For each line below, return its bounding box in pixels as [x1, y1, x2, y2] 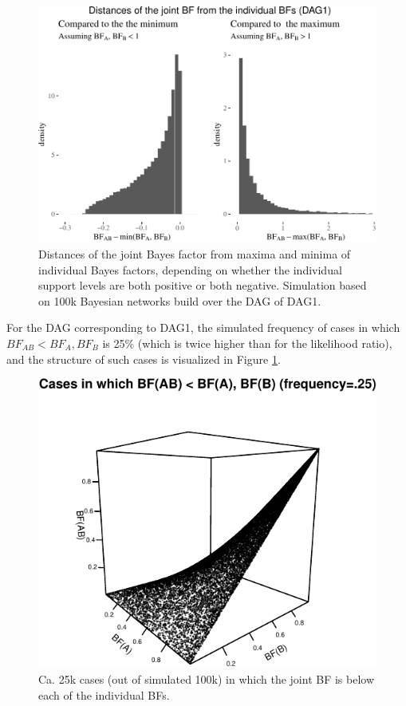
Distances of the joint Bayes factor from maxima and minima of [38, 245, 351, 262]
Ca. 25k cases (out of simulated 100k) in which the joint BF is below [38, 671, 375, 687]
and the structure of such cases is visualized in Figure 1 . [6, 350, 281, 367]
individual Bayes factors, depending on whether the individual [38, 261, 342, 278]
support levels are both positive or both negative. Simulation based [38, 277, 367, 294]
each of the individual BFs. [38, 686, 170, 703]
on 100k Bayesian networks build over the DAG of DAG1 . [38, 292, 321, 309]
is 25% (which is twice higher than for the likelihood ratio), [102, 334, 392, 351]
